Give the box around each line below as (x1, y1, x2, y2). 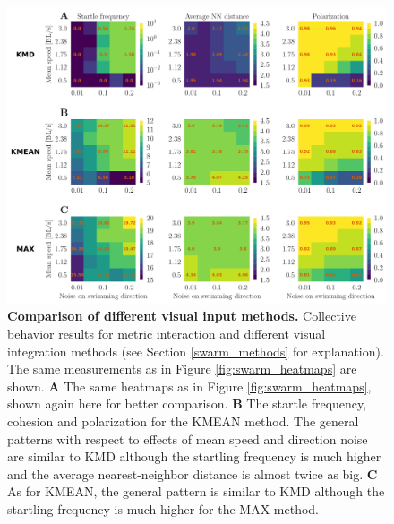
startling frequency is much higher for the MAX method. (7, 499, 319, 518)
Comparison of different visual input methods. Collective (7, 306, 356, 325)
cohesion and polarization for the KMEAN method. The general (7, 411, 359, 430)
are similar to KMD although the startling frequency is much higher (7, 447, 381, 466)
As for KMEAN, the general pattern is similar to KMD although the (7, 482, 385, 501)
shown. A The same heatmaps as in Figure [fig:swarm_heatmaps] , (7, 376, 372, 395)
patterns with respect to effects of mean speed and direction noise (7, 429, 368, 448)
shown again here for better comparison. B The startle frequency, (7, 394, 367, 413)
